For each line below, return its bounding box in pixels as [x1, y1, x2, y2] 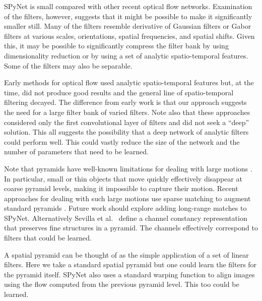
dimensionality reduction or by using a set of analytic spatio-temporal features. [4, 50, 248, 61]
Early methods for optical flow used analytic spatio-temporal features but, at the [4, 77, 254, 88]
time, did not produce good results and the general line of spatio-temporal [4, 87, 234, 97]
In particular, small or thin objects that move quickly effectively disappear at [4, 173, 242, 184]
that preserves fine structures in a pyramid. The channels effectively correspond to [4, 222, 258, 233]
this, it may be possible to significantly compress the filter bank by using [4, 40, 229, 51]
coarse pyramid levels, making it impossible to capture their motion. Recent [4, 183, 238, 194]
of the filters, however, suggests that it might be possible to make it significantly [4, 11, 252, 21]
